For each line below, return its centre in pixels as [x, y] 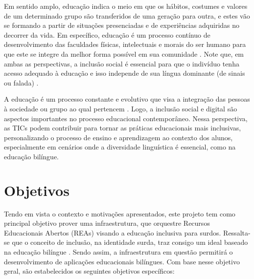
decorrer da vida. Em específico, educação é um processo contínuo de [107, 34]
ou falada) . [21, 82]
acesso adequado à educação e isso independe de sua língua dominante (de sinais [125, 73]
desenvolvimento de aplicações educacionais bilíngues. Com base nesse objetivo [122, 261]
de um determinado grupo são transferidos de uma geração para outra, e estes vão [127, 15]
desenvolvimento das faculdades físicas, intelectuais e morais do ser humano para [125, 44]
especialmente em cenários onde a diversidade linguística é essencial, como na [120, 147]
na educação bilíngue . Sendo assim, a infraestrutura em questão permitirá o [118, 252]
